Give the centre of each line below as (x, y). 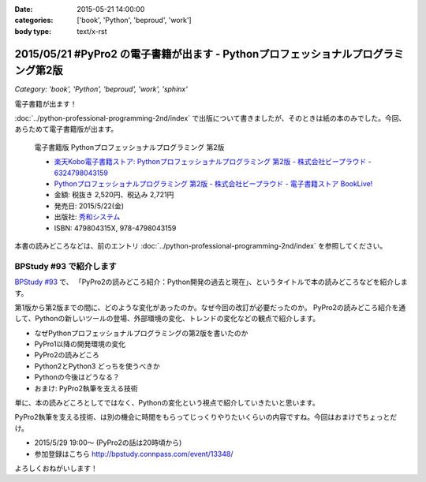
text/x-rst (92, 31)
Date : (24, 9)
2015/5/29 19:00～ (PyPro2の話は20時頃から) (108, 443)
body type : (33, 31)
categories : (34, 21)
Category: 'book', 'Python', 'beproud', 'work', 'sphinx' (101, 89)
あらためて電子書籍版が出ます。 (66, 129)
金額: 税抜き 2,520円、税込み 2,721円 (114, 195)
